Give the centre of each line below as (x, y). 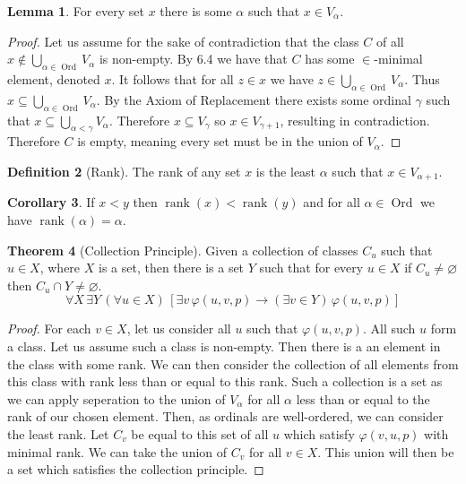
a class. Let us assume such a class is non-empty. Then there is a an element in (224, 346)
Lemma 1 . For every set (76, 11)
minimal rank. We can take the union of (117, 451)
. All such (389, 328)
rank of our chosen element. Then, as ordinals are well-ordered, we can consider (225, 416)
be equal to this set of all (200, 433)
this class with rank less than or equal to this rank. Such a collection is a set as (225, 381)
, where (60, 268)
